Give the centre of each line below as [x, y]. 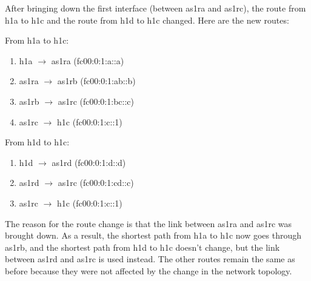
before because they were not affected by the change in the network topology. [149, 270]
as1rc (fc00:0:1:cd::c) [96, 183]
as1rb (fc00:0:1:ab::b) [96, 81]
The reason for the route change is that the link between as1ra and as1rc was [149, 223]
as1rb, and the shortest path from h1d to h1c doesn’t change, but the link [142, 247]
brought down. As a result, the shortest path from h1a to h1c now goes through [153, 235]
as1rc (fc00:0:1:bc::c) [96, 101]
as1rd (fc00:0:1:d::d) [89, 162]
